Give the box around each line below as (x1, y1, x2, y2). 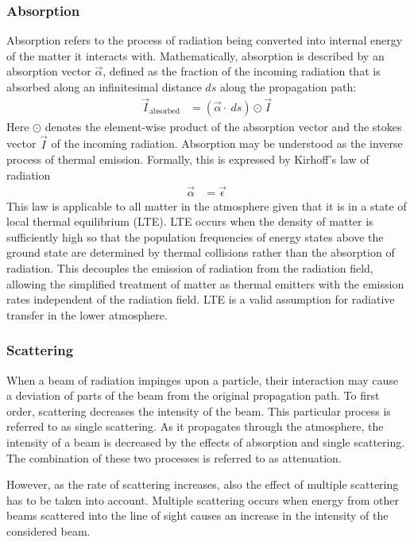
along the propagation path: (219, 79, 357, 95)
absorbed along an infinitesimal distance (6, 79, 202, 95)
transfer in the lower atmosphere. (6, 306, 168, 323)
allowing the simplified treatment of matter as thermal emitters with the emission (6, 275, 404, 292)
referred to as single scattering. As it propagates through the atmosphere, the (6, 418, 384, 435)
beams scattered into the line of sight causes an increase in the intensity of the (6, 507, 389, 524)
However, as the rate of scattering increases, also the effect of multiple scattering (6, 476, 399, 493)
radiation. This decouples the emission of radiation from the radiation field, (6, 260, 373, 277)
